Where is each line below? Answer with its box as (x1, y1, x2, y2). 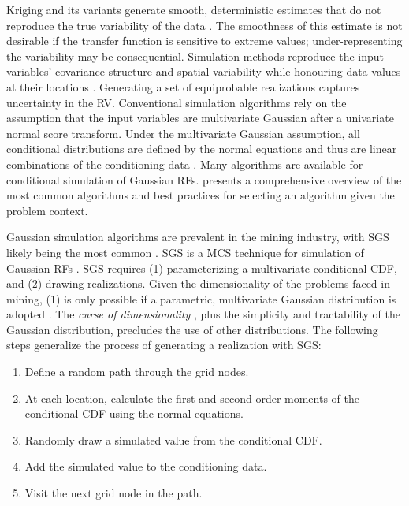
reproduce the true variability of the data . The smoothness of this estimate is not (6, 17, 403, 33)
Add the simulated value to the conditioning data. (24, 458, 267, 474)
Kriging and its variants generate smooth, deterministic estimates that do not (6, 2, 381, 17)
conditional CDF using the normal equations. (24, 405, 244, 422)
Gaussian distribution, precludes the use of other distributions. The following (6, 321, 378, 337)
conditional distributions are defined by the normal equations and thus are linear (6, 140, 397, 157)
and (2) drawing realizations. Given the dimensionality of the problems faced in (6, 275, 390, 292)
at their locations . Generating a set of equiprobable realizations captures (6, 78, 360, 95)
